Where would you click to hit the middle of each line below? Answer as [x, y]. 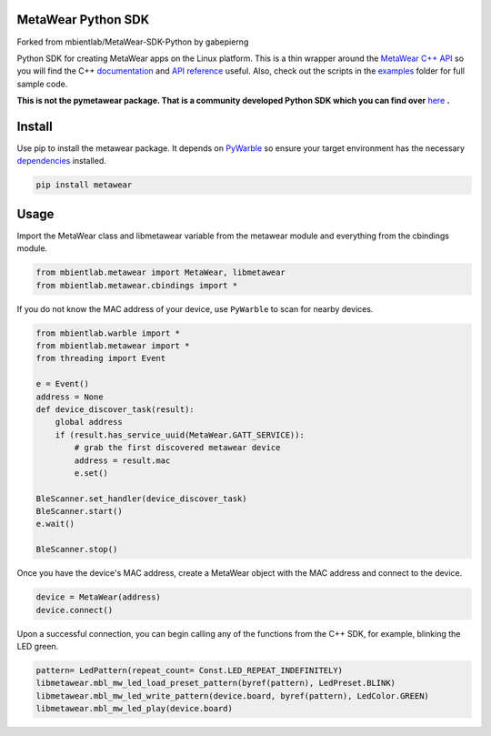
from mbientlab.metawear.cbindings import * [137, 285]
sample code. [42, 84]
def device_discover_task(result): [115, 409]
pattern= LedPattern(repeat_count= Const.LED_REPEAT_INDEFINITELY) [190, 670]
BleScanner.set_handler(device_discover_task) [141, 499]
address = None [70, 397]
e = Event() [63, 384]
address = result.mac [122, 460]
